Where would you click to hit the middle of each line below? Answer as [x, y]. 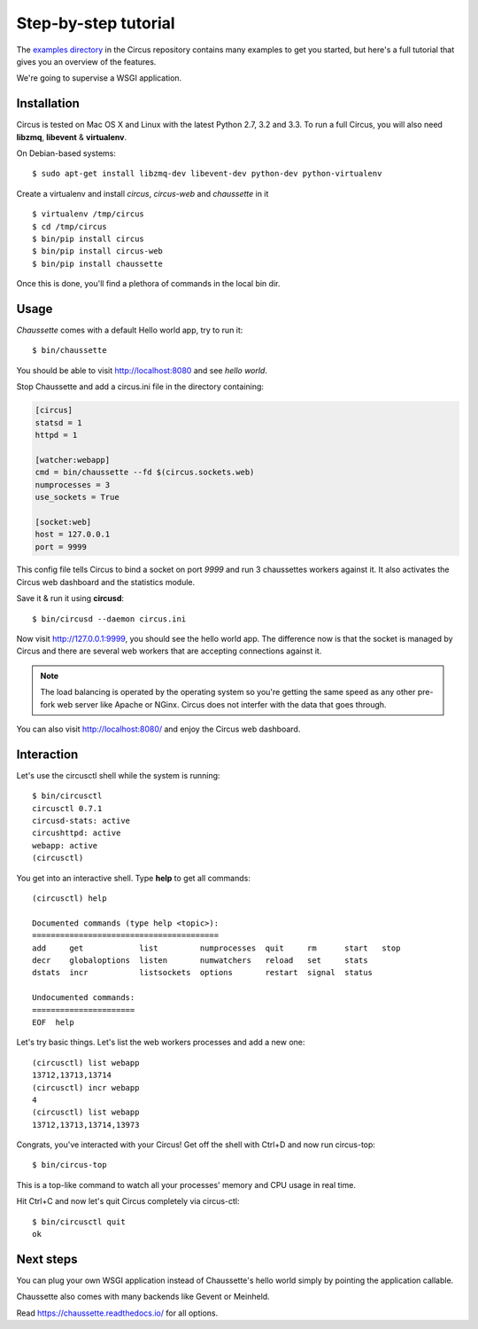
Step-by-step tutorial [96, 23]
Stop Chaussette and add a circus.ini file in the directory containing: [140, 387]
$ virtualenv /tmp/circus [89, 214]
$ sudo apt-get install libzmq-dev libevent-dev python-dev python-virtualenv [207, 174]
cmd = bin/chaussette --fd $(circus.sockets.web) [145, 473]
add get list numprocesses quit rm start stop [216, 948]
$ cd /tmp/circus [69, 227]
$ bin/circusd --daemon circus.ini [109, 619]
